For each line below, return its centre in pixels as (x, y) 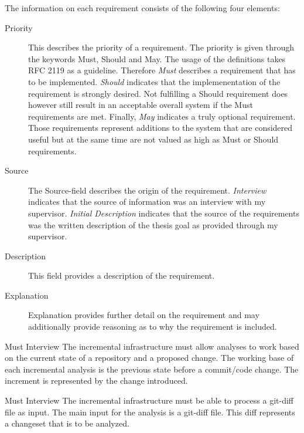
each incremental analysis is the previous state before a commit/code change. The (152, 369)
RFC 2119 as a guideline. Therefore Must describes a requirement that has (162, 70)
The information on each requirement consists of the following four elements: (142, 8)
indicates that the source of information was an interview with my (147, 202)
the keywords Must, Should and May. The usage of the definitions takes (157, 58)
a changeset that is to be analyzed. (67, 423)
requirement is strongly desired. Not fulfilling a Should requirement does (158, 93)
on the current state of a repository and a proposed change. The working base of (149, 358)
